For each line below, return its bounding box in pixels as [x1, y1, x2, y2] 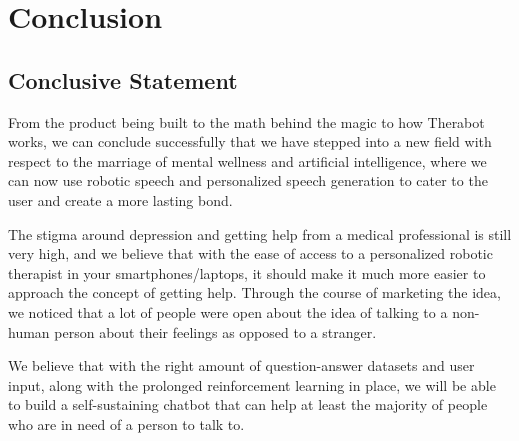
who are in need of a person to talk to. [8, 413, 245, 434]
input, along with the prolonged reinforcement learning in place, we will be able [8, 374, 496, 395]
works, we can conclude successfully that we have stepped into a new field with [8, 131, 492, 152]
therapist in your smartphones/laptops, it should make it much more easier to [8, 262, 486, 283]
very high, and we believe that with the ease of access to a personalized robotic [8, 243, 493, 264]
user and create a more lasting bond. [8, 189, 233, 210]
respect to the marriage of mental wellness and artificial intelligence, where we [8, 150, 487, 171]
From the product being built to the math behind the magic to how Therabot [8, 111, 485, 132]
